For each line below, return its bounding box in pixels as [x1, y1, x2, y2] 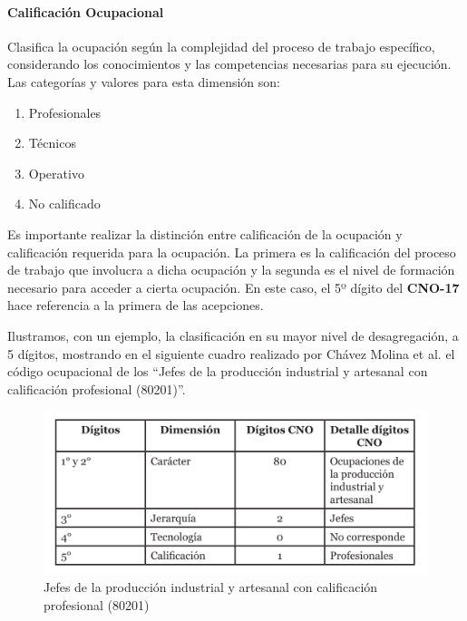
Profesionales [28, 102, 102, 121]
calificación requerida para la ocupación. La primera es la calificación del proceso [7, 242, 456, 261]
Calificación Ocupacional [7, 2, 164, 21]
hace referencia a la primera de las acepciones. [7, 296, 264, 315]
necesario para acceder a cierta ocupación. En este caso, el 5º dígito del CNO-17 [7, 277, 460, 296]
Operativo [28, 163, 84, 182]
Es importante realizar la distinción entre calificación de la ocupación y [7, 224, 403, 243]
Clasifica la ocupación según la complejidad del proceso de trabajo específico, [7, 36, 435, 55]
